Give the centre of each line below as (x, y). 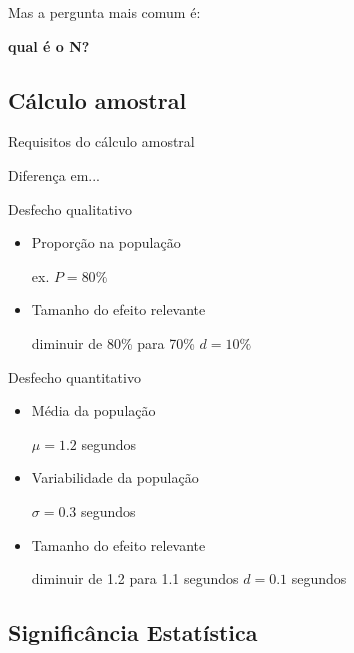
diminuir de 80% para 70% (113, 342)
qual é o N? (49, 45)
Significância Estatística (133, 632)
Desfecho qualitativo (70, 208)
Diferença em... (54, 174)
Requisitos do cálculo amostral (101, 141)
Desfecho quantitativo (74, 376)
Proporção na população (106, 242)
